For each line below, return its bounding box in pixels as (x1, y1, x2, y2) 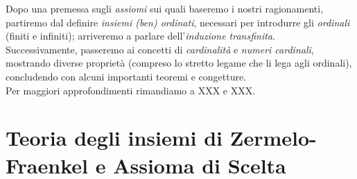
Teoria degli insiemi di (6, 123, 223, 152)
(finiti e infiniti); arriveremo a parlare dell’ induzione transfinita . (6, 28, 275, 43)
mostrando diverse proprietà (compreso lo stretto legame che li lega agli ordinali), (6, 56, 352, 70)
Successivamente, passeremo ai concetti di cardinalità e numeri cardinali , (6, 42, 314, 56)
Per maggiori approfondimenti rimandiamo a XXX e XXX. (6, 83, 256, 97)
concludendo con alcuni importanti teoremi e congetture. (6, 69, 247, 83)
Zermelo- (229, 123, 317, 152)
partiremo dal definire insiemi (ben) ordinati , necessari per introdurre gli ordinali (6, 15, 350, 29)
